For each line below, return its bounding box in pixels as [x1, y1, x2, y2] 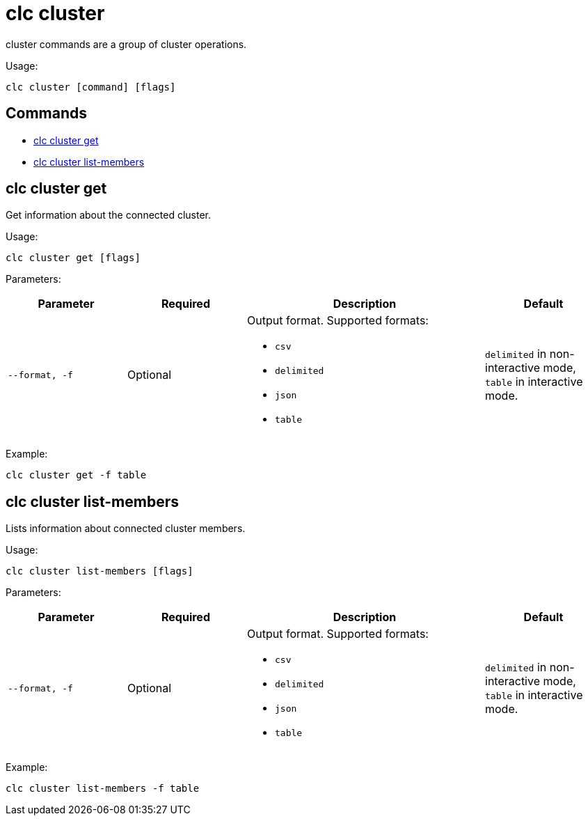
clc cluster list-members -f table [6, 783, 200, 795]
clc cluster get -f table [6, 469, 147, 481]
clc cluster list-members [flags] [6, 565, 193, 577]
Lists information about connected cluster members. [6, 522, 246, 535]
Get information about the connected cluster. [6, 209, 212, 221]
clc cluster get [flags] [6, 252, 141, 264]
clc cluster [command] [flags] [6, 81, 176, 93]
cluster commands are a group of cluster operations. [6, 38, 247, 50]
